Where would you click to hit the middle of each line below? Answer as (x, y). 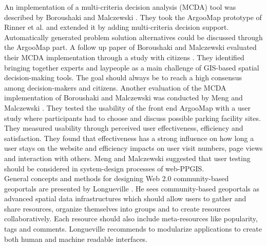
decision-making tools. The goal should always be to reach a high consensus (123, 77)
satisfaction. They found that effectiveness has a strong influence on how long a (129, 138)
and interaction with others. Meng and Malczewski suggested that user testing (127, 158)
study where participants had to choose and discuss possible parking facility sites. (132, 118)
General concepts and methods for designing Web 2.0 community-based (117, 178)
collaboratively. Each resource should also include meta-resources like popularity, (131, 218)
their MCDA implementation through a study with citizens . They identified (124, 57)
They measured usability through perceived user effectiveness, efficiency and (124, 128)
